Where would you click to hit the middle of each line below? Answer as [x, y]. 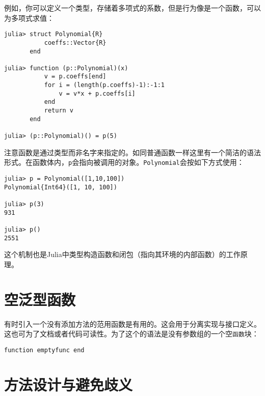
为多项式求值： [29, 18]
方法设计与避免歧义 [69, 384]
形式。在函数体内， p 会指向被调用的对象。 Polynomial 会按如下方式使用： [124, 162]
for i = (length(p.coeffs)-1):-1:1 [104, 85]
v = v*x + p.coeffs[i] [97, 93]
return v [59, 111]
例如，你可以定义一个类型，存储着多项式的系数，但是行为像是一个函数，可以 [132, 8]
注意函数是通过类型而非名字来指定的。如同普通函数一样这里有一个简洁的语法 [132, 152]
